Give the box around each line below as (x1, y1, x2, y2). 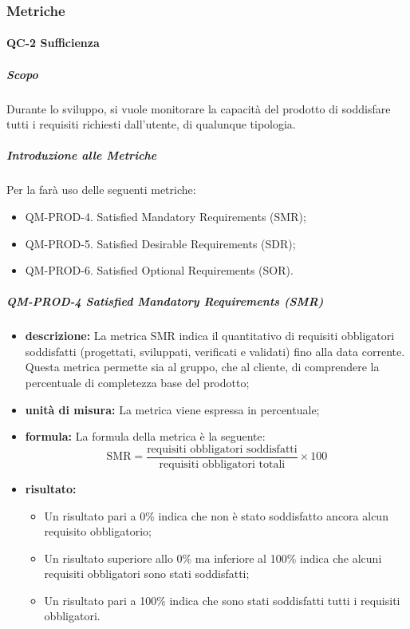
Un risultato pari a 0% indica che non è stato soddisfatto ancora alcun (44, 507, 388, 524)
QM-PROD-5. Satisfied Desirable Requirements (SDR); (25, 235, 296, 251)
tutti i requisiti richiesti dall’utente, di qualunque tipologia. (6, 116, 296, 133)
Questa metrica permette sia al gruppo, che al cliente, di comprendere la (25, 358, 380, 375)
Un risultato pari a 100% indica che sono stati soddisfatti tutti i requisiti (44, 591, 400, 608)
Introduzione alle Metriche (6, 147, 157, 164)
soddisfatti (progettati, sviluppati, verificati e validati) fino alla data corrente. (25, 342, 405, 359)
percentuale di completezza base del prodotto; (25, 374, 250, 391)
